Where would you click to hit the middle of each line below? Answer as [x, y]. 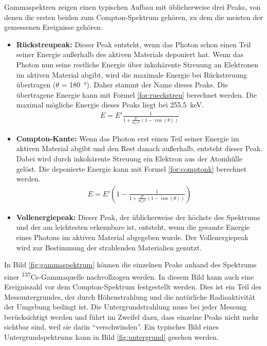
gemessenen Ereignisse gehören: [53, 27]
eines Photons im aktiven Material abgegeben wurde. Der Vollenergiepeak [132, 237]
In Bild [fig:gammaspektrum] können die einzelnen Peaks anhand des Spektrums [130, 265]
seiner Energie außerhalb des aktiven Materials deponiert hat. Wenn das [130, 54]
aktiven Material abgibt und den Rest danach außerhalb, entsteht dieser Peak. [139, 148]
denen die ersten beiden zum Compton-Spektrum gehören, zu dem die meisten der [133, 17]
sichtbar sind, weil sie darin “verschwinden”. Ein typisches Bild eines [111, 327]
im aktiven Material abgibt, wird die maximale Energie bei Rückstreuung [131, 74]
